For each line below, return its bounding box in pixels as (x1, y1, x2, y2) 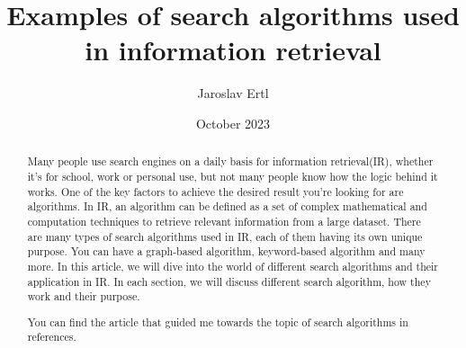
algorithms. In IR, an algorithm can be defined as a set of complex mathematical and (27, 199, 427, 214)
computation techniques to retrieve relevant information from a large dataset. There (27, 213, 421, 228)
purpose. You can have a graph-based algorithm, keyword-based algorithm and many (27, 244, 426, 259)
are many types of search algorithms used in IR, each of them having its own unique (27, 228, 423, 244)
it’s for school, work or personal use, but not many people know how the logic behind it (27, 168, 438, 183)
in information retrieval (85, 31, 381, 68)
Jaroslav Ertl (197, 84, 269, 103)
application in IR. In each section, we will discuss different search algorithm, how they (27, 273, 431, 289)
